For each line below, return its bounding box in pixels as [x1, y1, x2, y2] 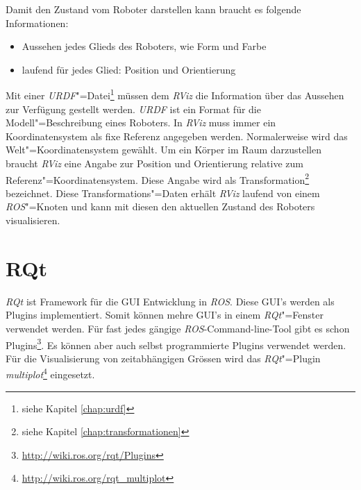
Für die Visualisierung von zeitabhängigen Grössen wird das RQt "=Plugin [6, 350, 321, 365]
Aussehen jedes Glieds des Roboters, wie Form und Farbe [22, 39, 267, 53]
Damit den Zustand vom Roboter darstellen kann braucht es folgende [6, 2, 301, 16]
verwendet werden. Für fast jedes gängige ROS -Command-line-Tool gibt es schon [6, 321, 350, 335]
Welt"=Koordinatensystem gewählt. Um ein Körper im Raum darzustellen [6, 142, 321, 157]
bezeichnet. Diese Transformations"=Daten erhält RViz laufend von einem [6, 185, 320, 200]
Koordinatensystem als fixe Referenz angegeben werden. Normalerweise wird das [6, 128, 348, 143]
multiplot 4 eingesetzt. [6, 365, 95, 382]
